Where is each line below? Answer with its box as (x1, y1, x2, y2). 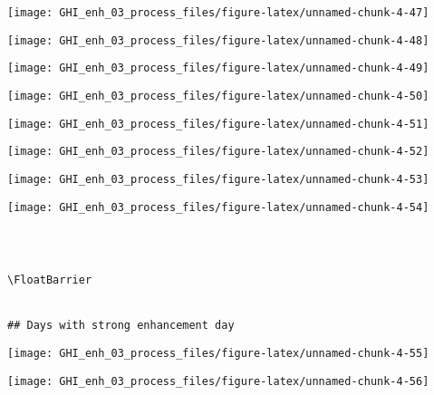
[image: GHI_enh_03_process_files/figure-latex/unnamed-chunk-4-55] (7, 346, 429, 360)
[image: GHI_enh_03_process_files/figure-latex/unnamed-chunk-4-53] (7, 172, 429, 186)
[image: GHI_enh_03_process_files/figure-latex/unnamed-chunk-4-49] (7, 62, 429, 75)
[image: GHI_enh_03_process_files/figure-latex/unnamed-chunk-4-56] (7, 374, 429, 388)
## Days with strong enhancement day (7, 319, 235, 332)
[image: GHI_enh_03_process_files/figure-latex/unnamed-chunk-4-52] (7, 145, 429, 159)
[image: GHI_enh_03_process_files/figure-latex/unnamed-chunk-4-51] (7, 117, 429, 130)
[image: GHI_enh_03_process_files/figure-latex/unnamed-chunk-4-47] (7, 6, 429, 19)
